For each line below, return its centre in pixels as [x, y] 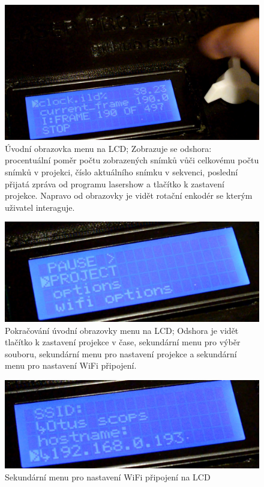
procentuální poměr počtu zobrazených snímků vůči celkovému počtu [132, 160]
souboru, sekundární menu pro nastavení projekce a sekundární [121, 353]
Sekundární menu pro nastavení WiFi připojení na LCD [108, 476]
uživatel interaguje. [40, 207]
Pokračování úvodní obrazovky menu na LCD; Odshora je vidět [122, 330]
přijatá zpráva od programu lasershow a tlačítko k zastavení [115, 183]
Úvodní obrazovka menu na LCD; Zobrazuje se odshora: [108, 148]
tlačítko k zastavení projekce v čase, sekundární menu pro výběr [123, 342]
